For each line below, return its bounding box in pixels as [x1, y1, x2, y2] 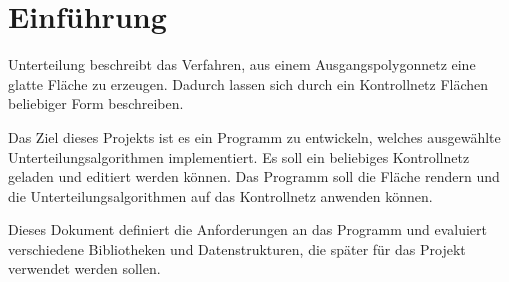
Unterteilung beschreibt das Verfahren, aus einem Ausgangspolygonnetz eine [8, 54, 476, 75]
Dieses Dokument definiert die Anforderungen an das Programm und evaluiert [8, 219, 488, 240]
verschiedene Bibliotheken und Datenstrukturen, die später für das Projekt [8, 238, 466, 259]
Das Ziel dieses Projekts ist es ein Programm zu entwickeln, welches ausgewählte [8, 126, 501, 147]
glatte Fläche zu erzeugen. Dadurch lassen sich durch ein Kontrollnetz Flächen [8, 73, 489, 94]
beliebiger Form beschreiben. [8, 93, 184, 114]
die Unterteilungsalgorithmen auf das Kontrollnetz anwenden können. [8, 185, 433, 206]
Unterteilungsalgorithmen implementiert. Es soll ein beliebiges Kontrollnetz [8, 146, 470, 167]
